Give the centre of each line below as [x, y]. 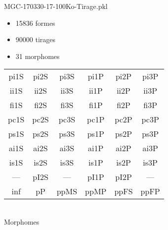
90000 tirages [36, 39]
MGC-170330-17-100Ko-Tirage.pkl [56, 6]
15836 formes [35, 23]
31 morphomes [38, 56]
